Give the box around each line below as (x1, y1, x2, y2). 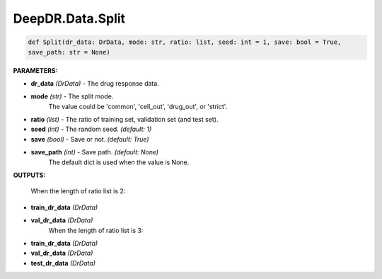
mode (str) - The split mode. (30, 92, 114, 101)
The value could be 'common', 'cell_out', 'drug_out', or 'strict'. (48, 102, 228, 110)
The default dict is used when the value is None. (48, 158, 190, 166)
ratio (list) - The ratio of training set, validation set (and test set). (30, 115, 219, 124)
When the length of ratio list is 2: (30, 187, 126, 195)
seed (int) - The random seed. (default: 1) (30, 125, 152, 134)
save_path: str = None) (28, 48, 111, 56)
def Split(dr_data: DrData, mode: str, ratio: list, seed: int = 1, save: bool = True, (28, 38, 342, 46)
